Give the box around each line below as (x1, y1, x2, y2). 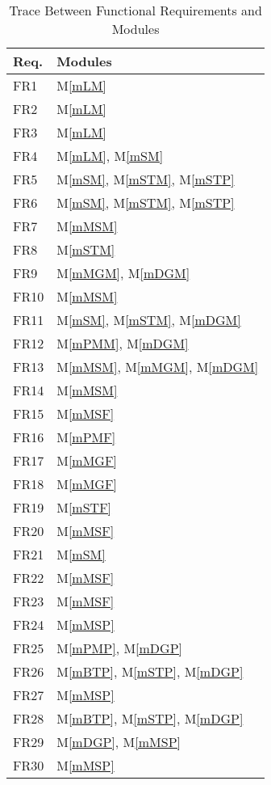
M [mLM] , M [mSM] (56, 146, 164, 165)
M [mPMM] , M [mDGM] (56, 334, 189, 352)
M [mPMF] (56, 428, 116, 446)
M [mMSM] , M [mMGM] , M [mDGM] (56, 357, 259, 376)
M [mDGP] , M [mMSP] (56, 732, 181, 751)
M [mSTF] (56, 498, 112, 517)
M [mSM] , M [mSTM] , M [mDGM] (56, 310, 241, 329)
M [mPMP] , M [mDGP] (56, 639, 182, 657)
